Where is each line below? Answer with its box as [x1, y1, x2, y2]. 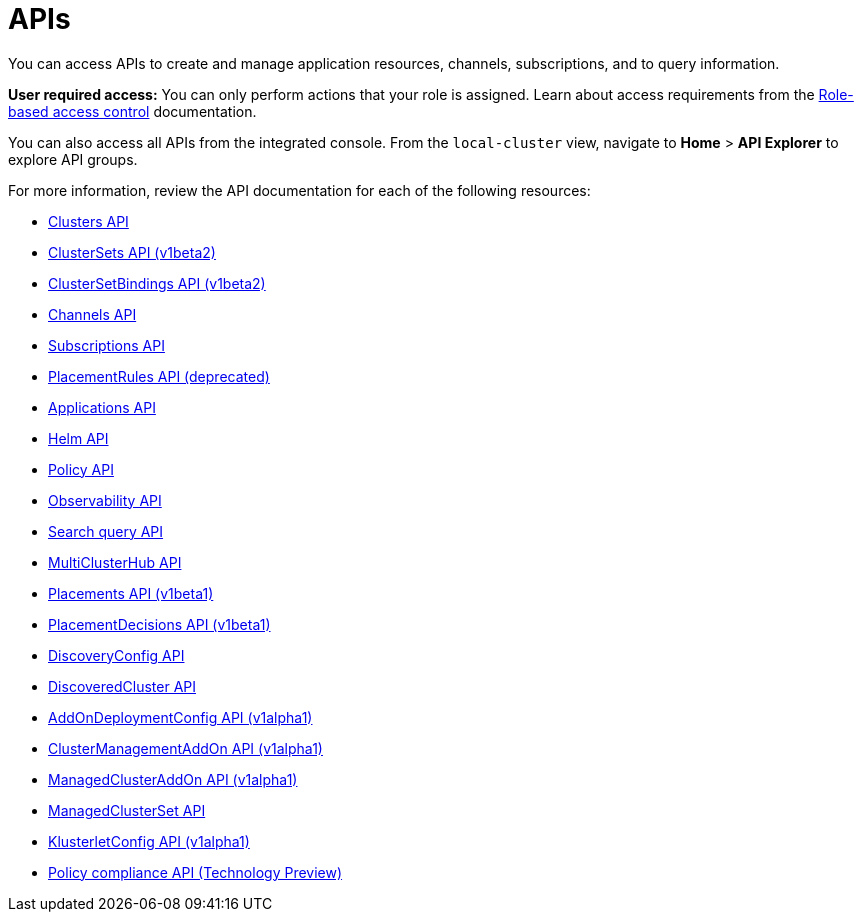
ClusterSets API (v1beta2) [48, 243, 216, 261]
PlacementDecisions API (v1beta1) [48, 615, 271, 633]
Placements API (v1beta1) [48, 584, 214, 602]
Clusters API [48, 212, 129, 230]
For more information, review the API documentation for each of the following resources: [8, 181, 591, 199]
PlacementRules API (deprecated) [48, 367, 270, 385]
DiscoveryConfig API [48, 646, 185, 664]
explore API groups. [8, 150, 138, 168]
